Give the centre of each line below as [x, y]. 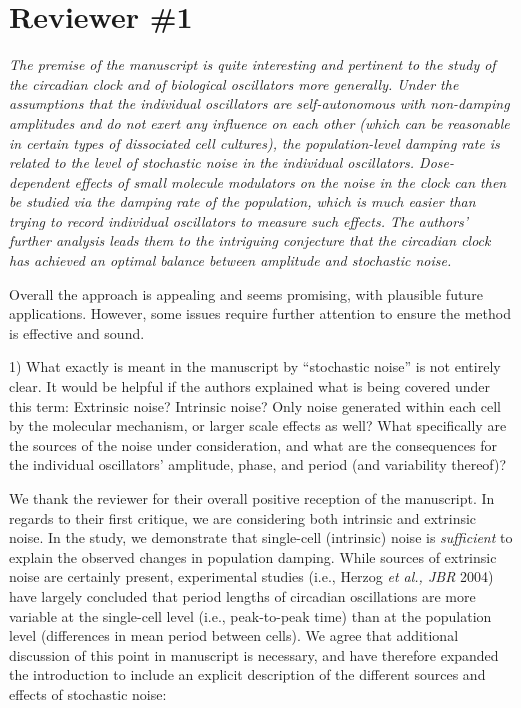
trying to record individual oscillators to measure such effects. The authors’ [239, 220]
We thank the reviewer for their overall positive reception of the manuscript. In [252, 498]
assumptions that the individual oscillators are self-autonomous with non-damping [259, 103]
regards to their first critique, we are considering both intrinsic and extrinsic [243, 517]
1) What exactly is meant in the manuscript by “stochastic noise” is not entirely [255, 366]
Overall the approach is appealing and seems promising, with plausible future [246, 293]
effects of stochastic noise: [88, 693]
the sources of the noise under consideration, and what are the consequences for [253, 444]
